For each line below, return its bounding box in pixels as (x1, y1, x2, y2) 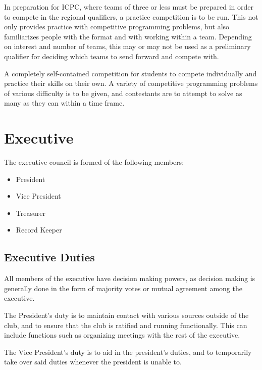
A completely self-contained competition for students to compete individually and (4, 68, 257, 78)
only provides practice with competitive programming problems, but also (4, 21, 230, 32)
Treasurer (16, 207, 45, 218)
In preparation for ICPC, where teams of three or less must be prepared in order (4, 2, 253, 12)
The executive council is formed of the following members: (4, 157, 184, 167)
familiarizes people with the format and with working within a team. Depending (4, 31, 252, 41)
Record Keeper (16, 224, 62, 235)
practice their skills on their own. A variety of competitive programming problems (4, 78, 258, 88)
